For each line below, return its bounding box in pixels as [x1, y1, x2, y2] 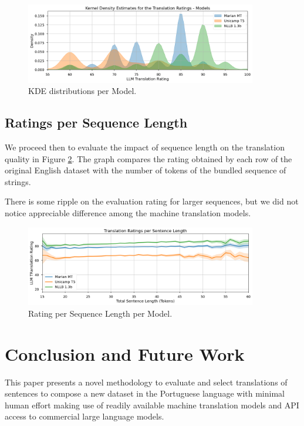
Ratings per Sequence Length [5, 113, 188, 132]
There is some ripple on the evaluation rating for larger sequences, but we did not [5, 195, 299, 207]
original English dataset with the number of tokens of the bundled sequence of [5, 164, 286, 176]
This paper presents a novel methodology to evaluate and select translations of [5, 375, 288, 388]
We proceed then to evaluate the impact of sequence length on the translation [5, 141, 285, 153]
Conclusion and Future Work [5, 341, 245, 365]
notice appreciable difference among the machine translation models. [5, 207, 251, 219]
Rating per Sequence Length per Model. [28, 307, 173, 319]
